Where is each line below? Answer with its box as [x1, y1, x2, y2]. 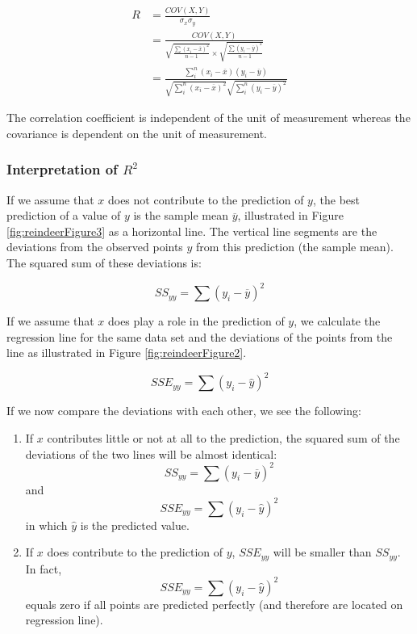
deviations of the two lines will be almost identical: [25, 445, 277, 462]
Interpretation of [6, 159, 118, 179]
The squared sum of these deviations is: [6, 254, 202, 271]
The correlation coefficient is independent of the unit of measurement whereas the [6, 109, 411, 126]
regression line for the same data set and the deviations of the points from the [6, 328, 393, 345]
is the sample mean [133, 207, 228, 224]
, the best [312, 191, 360, 208]
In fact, [25, 560, 62, 577]
